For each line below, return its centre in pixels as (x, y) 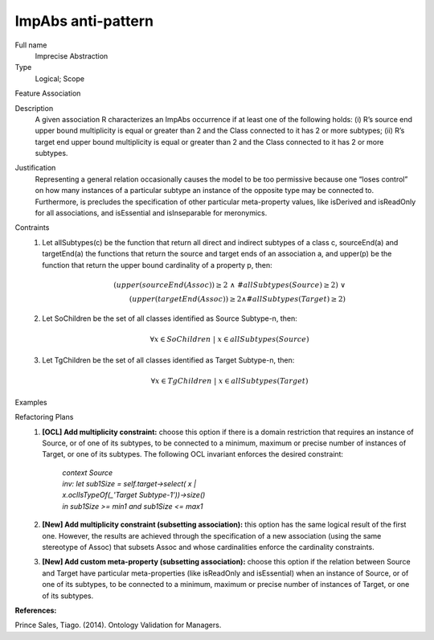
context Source (88, 472)
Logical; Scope (59, 78)
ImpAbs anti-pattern (84, 21)
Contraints (32, 228)
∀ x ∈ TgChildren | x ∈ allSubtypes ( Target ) (229, 381)
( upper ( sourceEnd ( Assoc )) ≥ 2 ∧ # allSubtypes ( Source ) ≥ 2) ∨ (229, 285)
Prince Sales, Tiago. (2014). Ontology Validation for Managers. (118, 625)
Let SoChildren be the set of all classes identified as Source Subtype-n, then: (170, 318)
